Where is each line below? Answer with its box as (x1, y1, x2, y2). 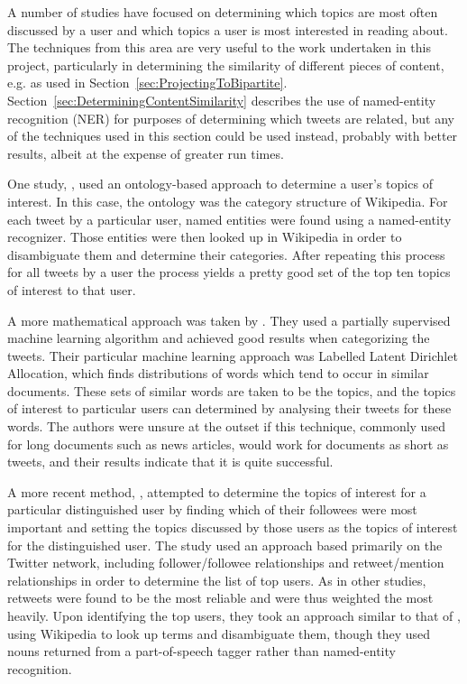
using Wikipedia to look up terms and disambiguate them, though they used (7, 624, 430, 642)
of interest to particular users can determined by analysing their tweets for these (7, 399, 452, 418)
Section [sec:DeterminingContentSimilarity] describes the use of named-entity (7, 90, 436, 109)
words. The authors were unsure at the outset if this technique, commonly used (7, 417, 445, 436)
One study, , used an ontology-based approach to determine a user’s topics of (7, 174, 433, 193)
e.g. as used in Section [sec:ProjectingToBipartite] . (7, 73, 288, 92)
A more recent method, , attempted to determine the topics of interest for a (7, 482, 426, 501)
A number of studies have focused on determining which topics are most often (7, 3, 438, 21)
